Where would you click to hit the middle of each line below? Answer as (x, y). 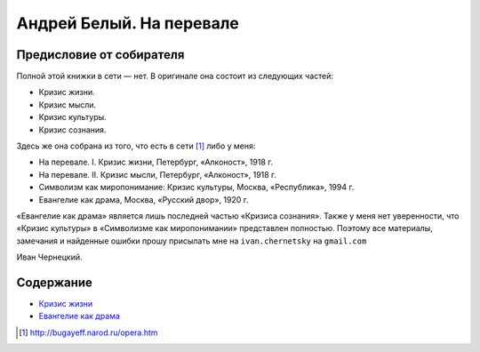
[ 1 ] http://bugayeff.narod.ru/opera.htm (89, 332)
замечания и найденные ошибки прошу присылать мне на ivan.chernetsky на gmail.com (192, 241)
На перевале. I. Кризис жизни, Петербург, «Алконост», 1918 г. (156, 162)
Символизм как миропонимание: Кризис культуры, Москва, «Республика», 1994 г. (196, 188)
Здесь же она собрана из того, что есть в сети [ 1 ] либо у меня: (136, 146)
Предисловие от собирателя (100, 55)
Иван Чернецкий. (49, 257)
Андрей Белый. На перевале (128, 23)
